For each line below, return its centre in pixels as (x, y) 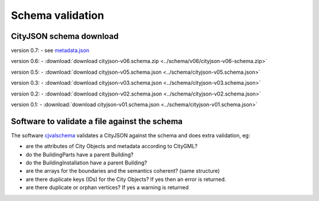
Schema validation (58, 15)
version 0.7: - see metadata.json (50, 51)
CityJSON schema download (65, 36)
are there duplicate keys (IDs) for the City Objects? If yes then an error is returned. (126, 179)
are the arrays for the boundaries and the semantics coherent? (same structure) (123, 171)
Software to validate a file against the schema (97, 121)
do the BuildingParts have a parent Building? (80, 154)
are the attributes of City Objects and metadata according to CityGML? (112, 146)
